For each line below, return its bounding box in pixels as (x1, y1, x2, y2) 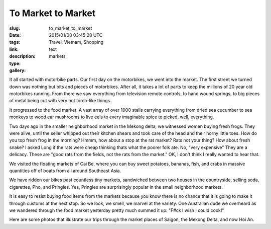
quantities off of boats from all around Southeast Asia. (9, 168, 121, 174)
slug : (9, 25, 20, 31)
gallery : (9, 67, 26, 73)
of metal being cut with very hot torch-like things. (9, 98, 111, 104)
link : (9, 46, 19, 52)
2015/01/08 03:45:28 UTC (49, 32, 103, 38)
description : (9, 53, 36, 59)
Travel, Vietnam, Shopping (49, 39, 104, 45)
